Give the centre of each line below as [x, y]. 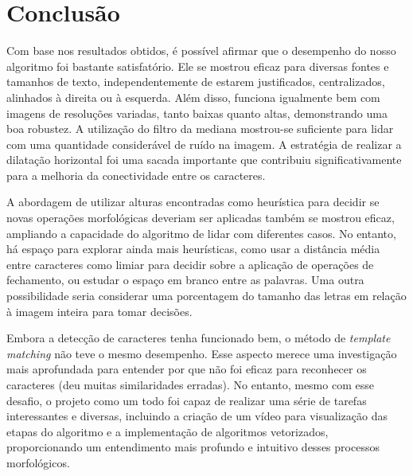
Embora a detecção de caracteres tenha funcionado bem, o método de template [199, 338]
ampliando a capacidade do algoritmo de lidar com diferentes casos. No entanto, [201, 233]
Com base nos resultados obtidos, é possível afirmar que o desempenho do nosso [201, 51]
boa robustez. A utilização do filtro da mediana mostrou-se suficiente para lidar [200, 129]
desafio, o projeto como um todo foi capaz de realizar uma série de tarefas [187, 400]
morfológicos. [38, 462]
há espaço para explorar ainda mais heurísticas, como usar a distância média [193, 249]
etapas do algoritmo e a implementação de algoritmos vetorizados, [168, 431]
